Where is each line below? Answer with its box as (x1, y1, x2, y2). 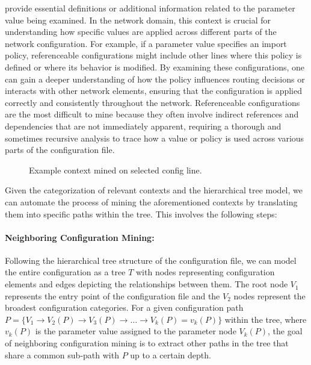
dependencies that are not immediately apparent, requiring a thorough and (5, 119, 282, 132)
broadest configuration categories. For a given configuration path (5, 301, 244, 314)
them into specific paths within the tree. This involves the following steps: (5, 207, 277, 220)
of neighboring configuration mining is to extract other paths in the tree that (5, 337, 289, 349)
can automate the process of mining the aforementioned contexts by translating (5, 195, 298, 208)
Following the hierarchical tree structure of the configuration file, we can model (5, 254, 297, 266)
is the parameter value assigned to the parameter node (35, 325, 236, 337)
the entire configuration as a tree (5, 266, 126, 278)
